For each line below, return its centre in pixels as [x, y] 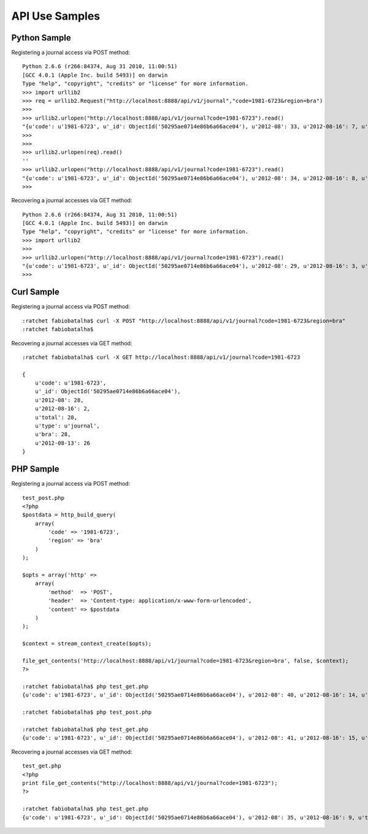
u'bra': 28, [53, 434]
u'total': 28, [56, 417]
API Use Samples [56, 16]
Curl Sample [35, 292]
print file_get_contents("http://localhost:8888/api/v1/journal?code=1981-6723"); [150, 783]
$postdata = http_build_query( [69, 515]
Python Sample [41, 38]
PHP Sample [35, 469]
